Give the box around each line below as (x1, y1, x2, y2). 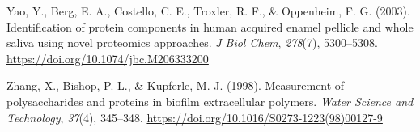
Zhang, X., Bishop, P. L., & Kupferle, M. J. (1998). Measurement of (6, 77, 345, 94)
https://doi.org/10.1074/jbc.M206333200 (6, 49, 209, 66)
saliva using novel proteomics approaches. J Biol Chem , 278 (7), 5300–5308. (6, 34, 378, 51)
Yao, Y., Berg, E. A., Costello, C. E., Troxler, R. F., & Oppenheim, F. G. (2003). (6, 2, 410, 19)
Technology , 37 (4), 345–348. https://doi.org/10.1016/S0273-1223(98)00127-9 (6, 109, 383, 126)
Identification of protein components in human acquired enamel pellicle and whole (6, 18, 414, 35)
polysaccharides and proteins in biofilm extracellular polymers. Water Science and (6, 92, 414, 109)
